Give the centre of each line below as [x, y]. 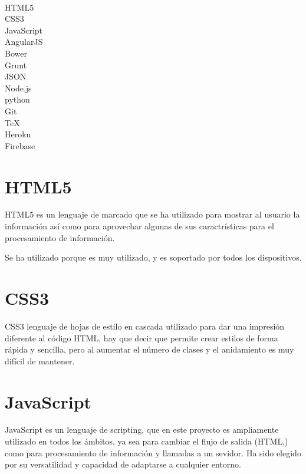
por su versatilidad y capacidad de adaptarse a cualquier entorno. [123, 464]
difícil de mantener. [40, 361]
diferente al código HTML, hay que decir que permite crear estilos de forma [142, 338]
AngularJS [24, 42]
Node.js [18, 88]
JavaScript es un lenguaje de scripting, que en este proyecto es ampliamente [142, 429]
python [17, 99]
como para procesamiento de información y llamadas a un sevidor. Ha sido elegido [153, 452]
